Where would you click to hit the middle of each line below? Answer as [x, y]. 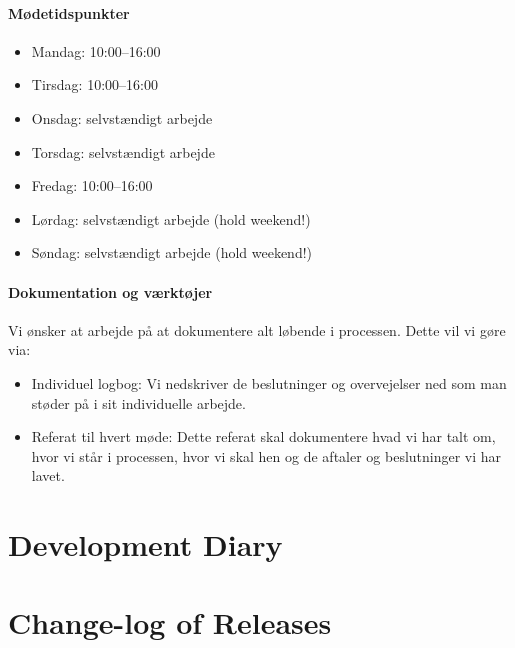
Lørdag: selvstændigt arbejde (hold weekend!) [171, 218]
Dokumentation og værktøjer [110, 291]
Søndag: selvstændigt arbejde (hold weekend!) [172, 252]
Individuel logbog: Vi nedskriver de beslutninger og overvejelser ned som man [269, 382]
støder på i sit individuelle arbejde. [138, 402]
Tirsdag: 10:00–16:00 [94, 84]
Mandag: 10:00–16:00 [96, 50]
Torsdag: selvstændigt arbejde [123, 151]
